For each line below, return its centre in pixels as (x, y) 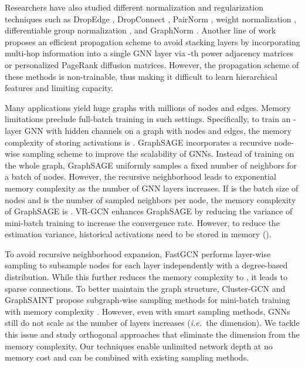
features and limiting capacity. (59, 88)
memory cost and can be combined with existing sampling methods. (127, 357)
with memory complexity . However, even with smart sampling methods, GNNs (148, 311)
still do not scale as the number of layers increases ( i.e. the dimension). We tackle (152, 323)
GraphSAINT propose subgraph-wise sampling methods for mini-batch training (148, 300)
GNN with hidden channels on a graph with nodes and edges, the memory (158, 130)
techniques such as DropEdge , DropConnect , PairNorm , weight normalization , (151, 18)
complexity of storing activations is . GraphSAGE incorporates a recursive (138, 142)
